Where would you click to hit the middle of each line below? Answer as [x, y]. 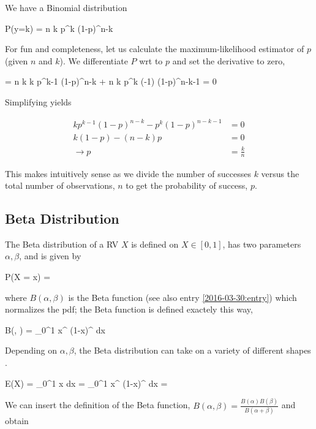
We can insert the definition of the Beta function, [98, 405]
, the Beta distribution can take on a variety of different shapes [192, 350]
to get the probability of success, [187, 185]
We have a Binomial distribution [66, 7]
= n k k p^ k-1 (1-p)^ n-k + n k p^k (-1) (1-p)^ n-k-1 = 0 [111, 81]
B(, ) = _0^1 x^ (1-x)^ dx [55, 329]
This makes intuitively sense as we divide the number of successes [128, 173]
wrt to [151, 60]
